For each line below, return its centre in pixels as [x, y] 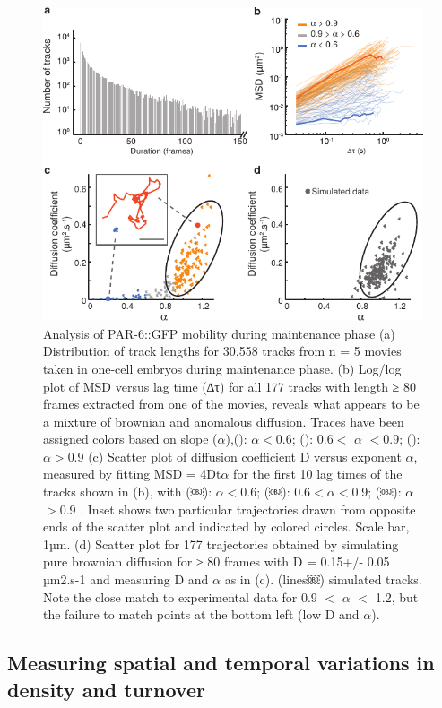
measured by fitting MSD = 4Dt [132, 474]
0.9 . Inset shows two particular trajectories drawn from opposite [238, 509]
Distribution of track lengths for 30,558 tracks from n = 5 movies [222, 351]
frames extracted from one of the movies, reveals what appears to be [231, 404]
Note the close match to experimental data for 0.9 [180, 596]
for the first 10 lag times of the [318, 474]
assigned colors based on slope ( [130, 439]
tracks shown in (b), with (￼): [128, 492]
